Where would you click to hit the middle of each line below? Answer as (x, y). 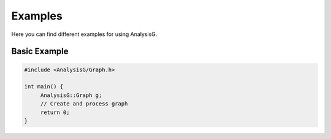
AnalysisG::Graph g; (71, 95)
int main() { (44, 87)
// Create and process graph (84, 104)
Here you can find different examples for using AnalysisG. (84, 34)
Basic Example (40, 52)
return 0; (55, 112)
